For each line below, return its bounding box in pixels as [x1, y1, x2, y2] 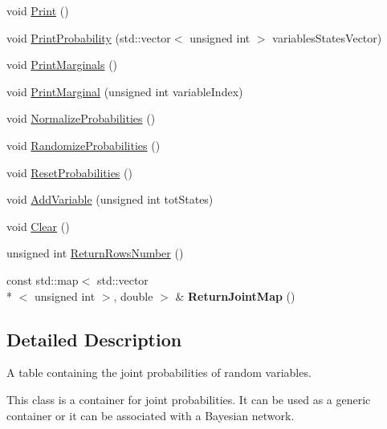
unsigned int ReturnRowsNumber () [6, 245, 184, 261]
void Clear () [6, 217, 70, 234]
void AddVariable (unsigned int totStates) [6, 191, 214, 208]
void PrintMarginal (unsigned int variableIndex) [6, 83, 243, 99]
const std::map [6, 271, 79, 288]
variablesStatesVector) [272, 29, 382, 46]
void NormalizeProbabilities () [6, 110, 156, 127]
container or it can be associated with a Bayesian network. [6, 407, 295, 423]
